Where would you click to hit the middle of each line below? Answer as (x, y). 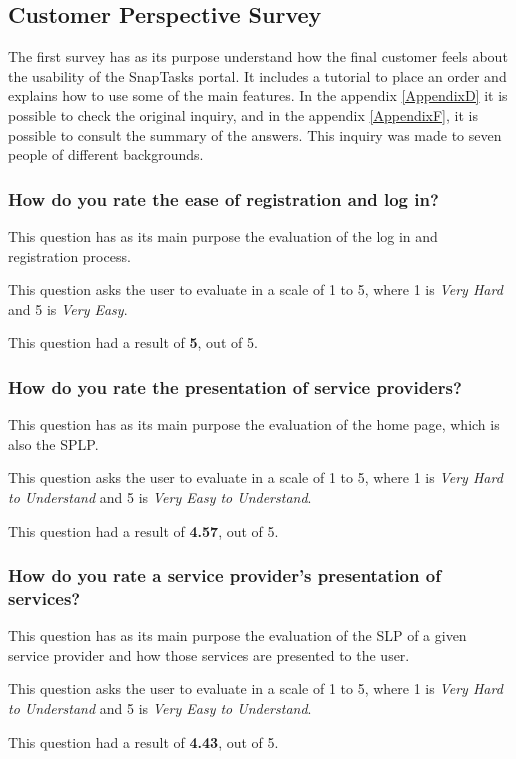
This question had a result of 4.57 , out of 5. (143, 530)
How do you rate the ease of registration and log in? (223, 198)
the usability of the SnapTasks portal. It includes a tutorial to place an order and (257, 75)
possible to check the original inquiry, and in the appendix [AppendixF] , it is (243, 114)
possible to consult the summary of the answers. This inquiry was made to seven (255, 134)
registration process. (69, 255)
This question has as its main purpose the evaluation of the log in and (223, 235)
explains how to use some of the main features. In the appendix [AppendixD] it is (258, 95)
